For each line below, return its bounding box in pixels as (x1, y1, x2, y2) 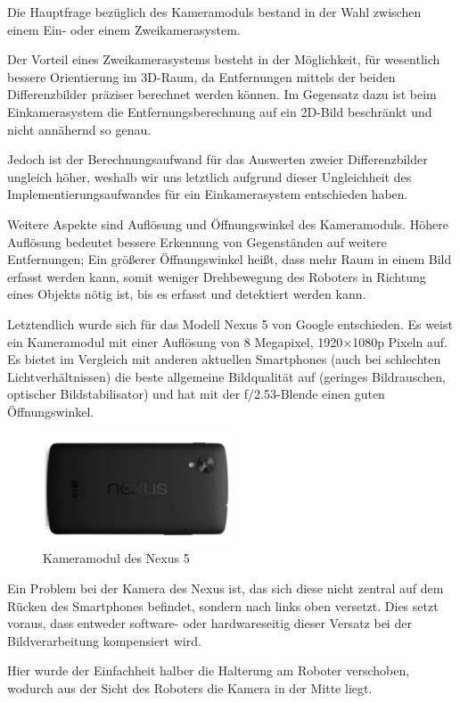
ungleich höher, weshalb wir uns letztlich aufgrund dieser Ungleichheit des (7, 167, 412, 186)
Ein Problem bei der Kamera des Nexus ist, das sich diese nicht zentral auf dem (7, 578, 444, 597)
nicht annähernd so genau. (7, 120, 152, 138)
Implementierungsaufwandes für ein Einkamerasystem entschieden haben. (7, 185, 408, 203)
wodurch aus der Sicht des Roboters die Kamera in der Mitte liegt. (7, 678, 373, 697)
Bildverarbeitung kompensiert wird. (7, 631, 201, 649)
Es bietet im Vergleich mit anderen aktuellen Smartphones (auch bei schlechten (7, 350, 441, 368)
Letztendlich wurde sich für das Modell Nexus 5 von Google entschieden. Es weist (7, 314, 453, 333)
